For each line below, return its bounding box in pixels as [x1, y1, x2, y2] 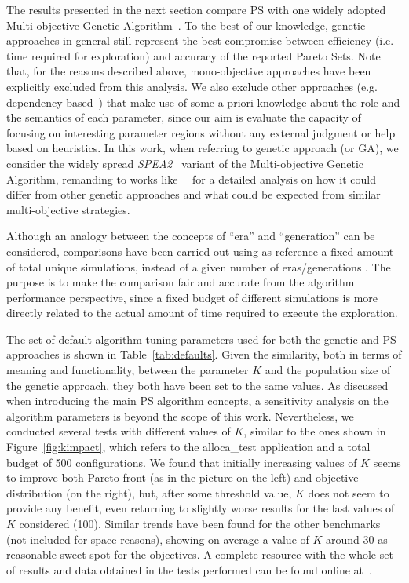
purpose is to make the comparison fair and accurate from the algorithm [6, 274, 355, 290]
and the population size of [265, 362, 391, 378]
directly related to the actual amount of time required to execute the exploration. [6, 304, 398, 321]
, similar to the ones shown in [243, 423, 386, 439]
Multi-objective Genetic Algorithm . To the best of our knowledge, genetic [6, 16, 366, 33]
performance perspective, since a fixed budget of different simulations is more [6, 289, 378, 305]
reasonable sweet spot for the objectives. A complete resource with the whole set [6, 546, 393, 563]
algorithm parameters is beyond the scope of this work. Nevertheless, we [6, 407, 354, 424]
